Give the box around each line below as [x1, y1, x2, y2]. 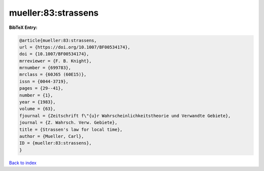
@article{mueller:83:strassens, [19, 37, 97, 43]
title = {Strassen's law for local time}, [19, 126, 123, 132]
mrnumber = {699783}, [19, 65, 71, 71]
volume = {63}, [19, 106, 56, 112]
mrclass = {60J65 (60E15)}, [19, 72, 87, 77]
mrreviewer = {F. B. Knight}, [19, 58, 92, 64]
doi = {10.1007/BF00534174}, [19, 51, 89, 57]
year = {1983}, [19, 99, 56, 105]
